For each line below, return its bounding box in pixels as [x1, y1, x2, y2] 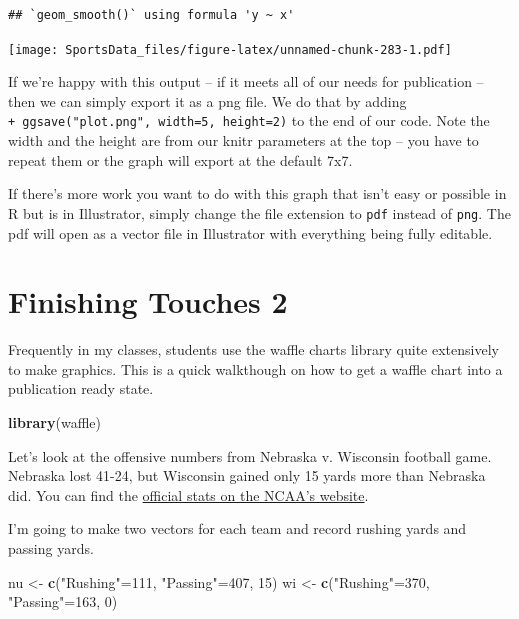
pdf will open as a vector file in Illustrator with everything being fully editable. [8, 222, 493, 243]
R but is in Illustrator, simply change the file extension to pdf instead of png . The [8, 202, 511, 223]
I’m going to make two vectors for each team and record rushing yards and [8, 518, 467, 539]
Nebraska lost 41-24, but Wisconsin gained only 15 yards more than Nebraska [8, 465, 486, 486]
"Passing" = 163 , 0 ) [8, 591, 118, 612]
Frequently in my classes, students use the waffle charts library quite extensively [8, 339, 499, 360]
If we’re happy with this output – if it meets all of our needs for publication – [8, 71, 484, 92]
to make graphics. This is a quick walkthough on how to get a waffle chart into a [8, 358, 503, 379]
